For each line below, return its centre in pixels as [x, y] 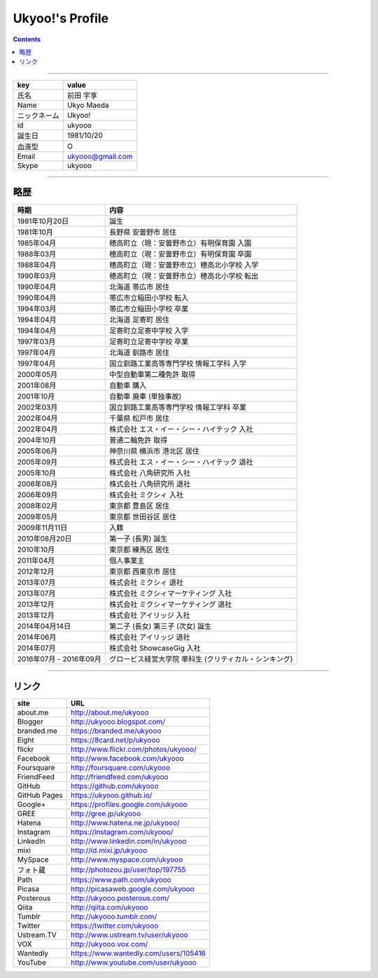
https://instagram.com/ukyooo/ [122, 832]
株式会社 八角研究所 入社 [149, 473]
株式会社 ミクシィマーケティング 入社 [170, 593]
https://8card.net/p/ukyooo [115, 740]
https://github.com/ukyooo [114, 786]
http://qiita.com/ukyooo [109, 907]
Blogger [30, 722]
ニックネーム [38, 116]
